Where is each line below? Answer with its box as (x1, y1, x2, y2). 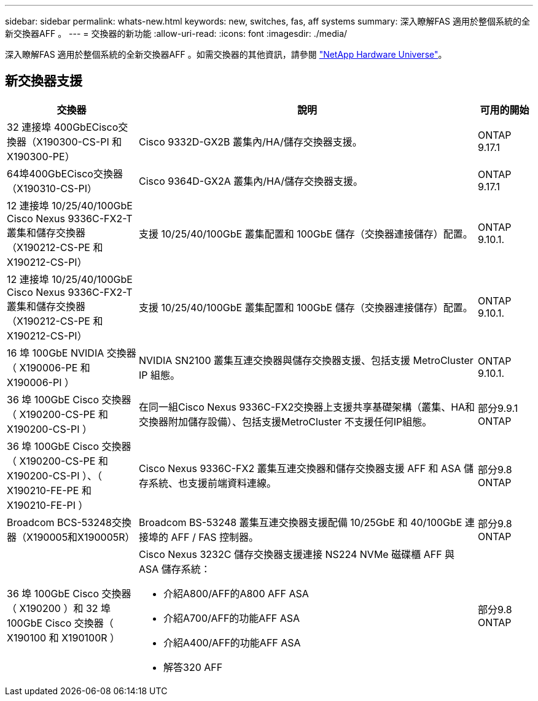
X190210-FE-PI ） (7, 498, 88, 511)
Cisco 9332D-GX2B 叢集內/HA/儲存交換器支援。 (139, 135, 362, 148)
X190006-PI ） (7, 376, 74, 389)
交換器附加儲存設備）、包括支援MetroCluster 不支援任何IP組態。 (139, 415, 432, 428)
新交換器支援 (5, 73, 82, 89)
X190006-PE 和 (19, 361, 90, 374)
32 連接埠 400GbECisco (7, 120, 119, 133)
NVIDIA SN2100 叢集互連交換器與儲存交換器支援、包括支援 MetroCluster (139, 354, 474, 366)
